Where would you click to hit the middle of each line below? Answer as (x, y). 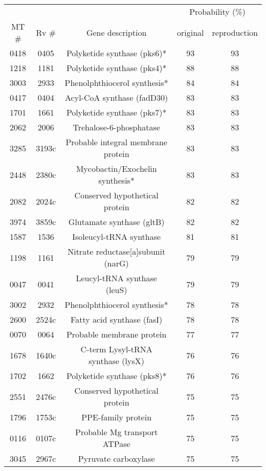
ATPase (116, 444)
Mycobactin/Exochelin (116, 169)
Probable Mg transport (116, 432)
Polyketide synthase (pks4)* (116, 68)
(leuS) (116, 290)
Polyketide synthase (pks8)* (116, 376)
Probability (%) (217, 12)
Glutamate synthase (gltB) (116, 222)
